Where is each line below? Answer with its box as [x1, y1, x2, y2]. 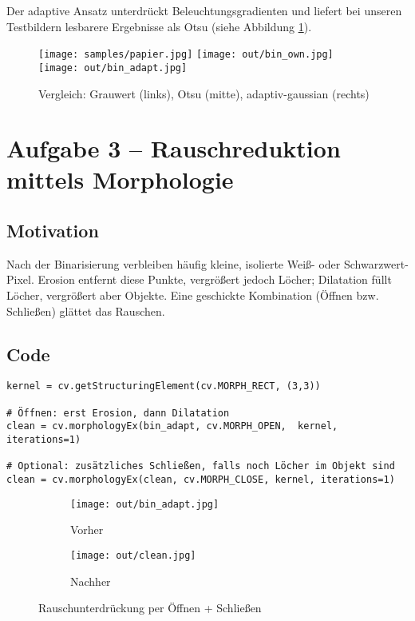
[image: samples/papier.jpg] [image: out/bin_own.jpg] [38, 49, 334, 61]
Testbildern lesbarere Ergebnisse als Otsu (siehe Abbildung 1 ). [6, 18, 312, 34]
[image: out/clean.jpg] [70, 549, 196, 561]
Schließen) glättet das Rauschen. [6, 302, 165, 319]
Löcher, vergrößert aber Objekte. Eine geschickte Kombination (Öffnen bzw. [6, 287, 379, 304]
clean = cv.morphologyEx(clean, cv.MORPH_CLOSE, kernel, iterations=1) [6, 474, 395, 486]
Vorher [70, 521, 104, 538]
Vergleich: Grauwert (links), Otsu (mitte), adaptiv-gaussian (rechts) [38, 85, 370, 102]
